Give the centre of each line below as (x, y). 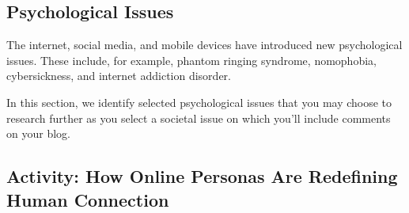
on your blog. (38, 133)
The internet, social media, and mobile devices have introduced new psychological (204, 45)
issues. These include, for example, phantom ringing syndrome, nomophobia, (191, 60)
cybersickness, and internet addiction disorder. (119, 76)
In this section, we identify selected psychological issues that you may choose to (199, 102)
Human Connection (88, 199)
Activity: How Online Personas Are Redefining (202, 176)
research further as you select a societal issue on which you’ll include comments (199, 118)
